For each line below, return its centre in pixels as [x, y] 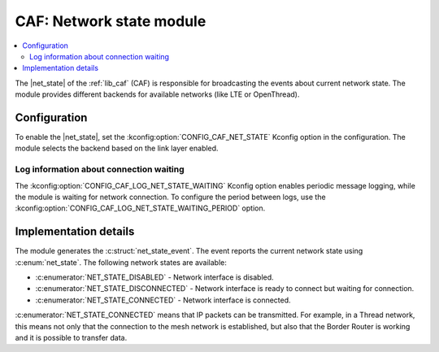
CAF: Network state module [111, 21]
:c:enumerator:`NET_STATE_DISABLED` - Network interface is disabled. [154, 277]
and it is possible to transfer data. [71, 337]
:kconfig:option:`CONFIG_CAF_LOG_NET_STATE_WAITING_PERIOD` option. [140, 208]
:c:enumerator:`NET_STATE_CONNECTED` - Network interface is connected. [163, 300]
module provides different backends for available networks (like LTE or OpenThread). [157, 94]
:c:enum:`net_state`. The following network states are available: [121, 262]
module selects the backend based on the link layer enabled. [117, 148]
